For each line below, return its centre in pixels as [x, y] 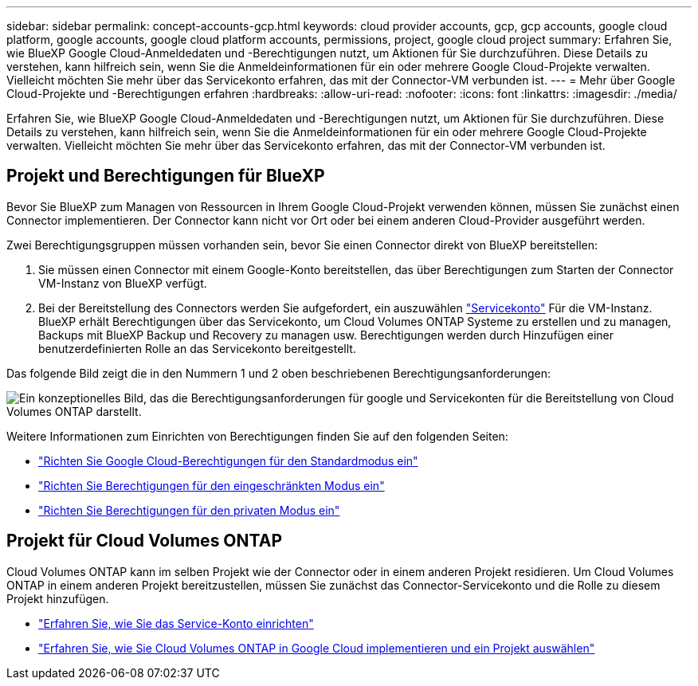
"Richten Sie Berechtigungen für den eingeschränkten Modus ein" [212, 485]
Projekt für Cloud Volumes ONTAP [144, 541]
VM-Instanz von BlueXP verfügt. [123, 283]
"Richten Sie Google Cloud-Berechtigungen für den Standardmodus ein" [228, 461]
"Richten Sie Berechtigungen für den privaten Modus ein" [189, 510]
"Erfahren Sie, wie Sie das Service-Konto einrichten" [176, 623]
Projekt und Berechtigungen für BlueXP [166, 176]
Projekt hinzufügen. [58, 598]
